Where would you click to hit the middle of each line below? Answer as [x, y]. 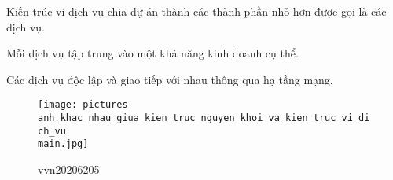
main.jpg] [63, 144]
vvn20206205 [69, 169]
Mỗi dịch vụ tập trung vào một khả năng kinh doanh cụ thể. [152, 53]
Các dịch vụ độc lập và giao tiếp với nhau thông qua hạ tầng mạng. [170, 79]
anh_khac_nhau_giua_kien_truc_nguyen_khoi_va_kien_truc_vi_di [204, 118]
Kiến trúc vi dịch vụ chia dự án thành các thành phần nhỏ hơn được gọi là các [196, 11]
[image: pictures [83, 105]
